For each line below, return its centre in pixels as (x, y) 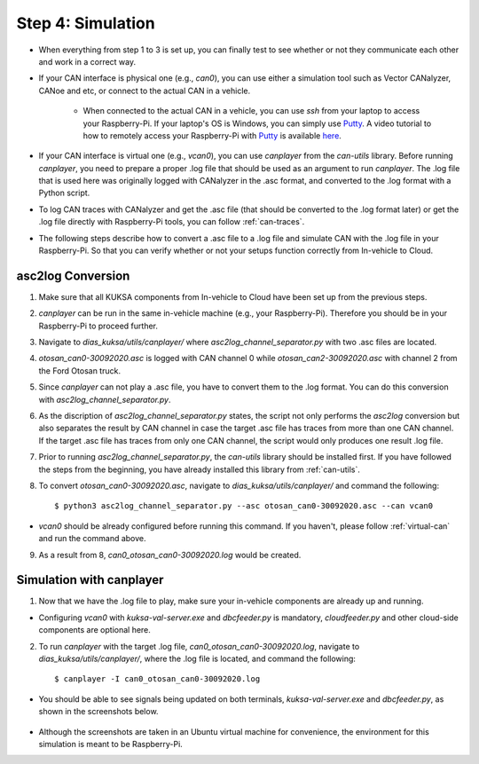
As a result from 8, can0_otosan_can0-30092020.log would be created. (170, 555)
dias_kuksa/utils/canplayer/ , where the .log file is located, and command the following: (197, 659)
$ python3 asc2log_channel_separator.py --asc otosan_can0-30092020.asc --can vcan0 (244, 506)
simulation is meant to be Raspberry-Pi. (111, 744)
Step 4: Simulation (86, 23)
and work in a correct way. (87, 61)
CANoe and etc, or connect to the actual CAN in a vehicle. (145, 91)
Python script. (64, 193)
